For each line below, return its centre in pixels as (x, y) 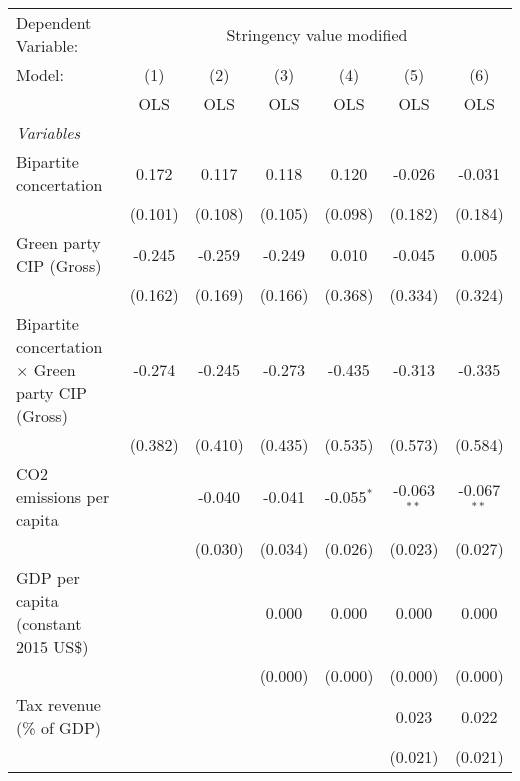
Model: (40, 74)
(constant (49, 623)
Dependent (54, 22)
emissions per (63, 496)
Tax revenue (58, 704)
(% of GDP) (59, 727)
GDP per (48, 577)
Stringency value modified (317, 34)
